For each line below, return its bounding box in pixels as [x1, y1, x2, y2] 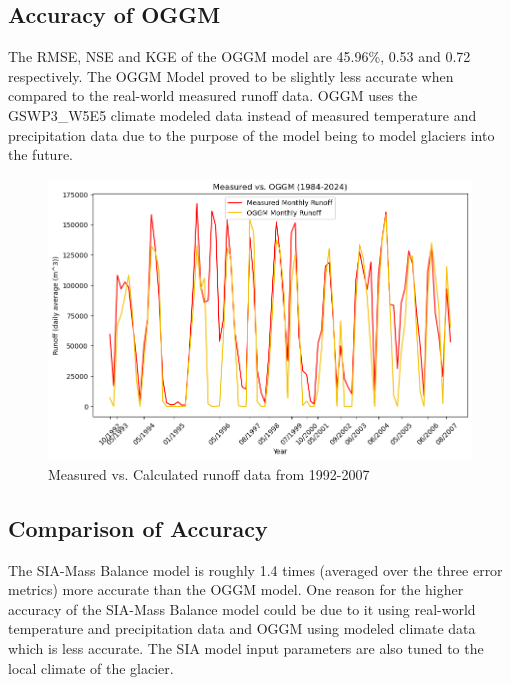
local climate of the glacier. [8, 657, 174, 678]
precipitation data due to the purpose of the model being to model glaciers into [8, 124, 495, 145]
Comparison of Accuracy [8, 512, 268, 543]
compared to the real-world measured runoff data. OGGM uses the [8, 85, 418, 106]
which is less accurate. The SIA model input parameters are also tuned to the [8, 637, 484, 658]
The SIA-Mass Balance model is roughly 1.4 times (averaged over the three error [8, 559, 503, 580]
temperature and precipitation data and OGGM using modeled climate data [8, 618, 476, 639]
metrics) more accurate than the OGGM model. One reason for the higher [8, 579, 464, 600]
